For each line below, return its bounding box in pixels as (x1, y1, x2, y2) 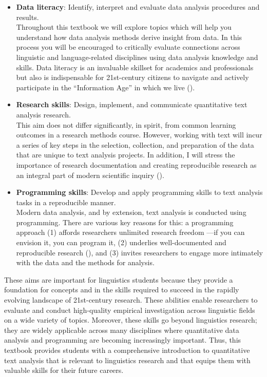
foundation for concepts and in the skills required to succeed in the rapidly (4, 284, 239, 295)
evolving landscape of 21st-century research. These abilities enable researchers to (4, 294, 258, 305)
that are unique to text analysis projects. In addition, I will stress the (16, 149, 235, 160)
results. (16, 11, 39, 22)
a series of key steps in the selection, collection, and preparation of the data (16, 139, 254, 150)
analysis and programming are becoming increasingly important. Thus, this (4, 334, 241, 345)
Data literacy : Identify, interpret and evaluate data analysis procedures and (16, 2, 260, 12)
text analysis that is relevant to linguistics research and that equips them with (4, 354, 251, 365)
